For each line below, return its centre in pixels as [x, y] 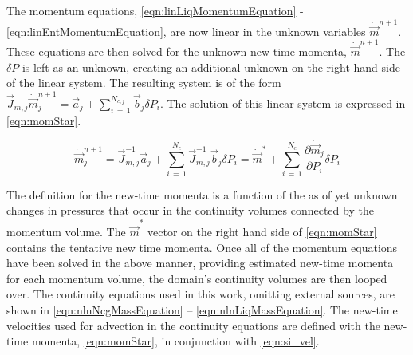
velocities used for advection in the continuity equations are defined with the [193, 325]
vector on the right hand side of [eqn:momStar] [262, 231]
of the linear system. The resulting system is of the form [144, 83]
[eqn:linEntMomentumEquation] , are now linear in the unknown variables [186, 31]
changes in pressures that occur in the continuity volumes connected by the [190, 210]
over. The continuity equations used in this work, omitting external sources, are [201, 294]
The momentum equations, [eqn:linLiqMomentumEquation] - [155, 10]
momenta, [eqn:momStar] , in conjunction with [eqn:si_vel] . [175, 341]
